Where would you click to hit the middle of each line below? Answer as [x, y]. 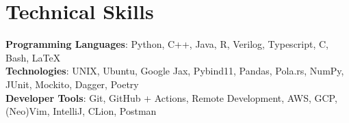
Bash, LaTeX [33, 57]
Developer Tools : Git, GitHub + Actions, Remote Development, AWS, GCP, [171, 97]
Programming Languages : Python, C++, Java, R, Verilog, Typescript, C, [167, 44]
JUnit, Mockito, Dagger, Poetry [72, 84]
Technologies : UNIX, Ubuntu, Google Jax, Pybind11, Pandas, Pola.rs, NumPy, [175, 71]
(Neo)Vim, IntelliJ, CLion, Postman [81, 111]
